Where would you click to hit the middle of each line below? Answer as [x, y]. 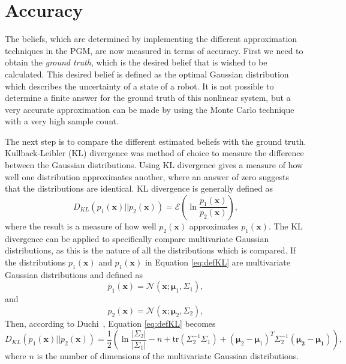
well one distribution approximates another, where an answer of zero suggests [147, 176]
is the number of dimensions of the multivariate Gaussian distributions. [168, 356]
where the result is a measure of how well [81, 226]
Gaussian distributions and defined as [74, 274]
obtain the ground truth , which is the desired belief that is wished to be [136, 62]
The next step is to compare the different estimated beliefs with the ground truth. [156, 141]
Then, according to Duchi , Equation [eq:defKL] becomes [110, 323]
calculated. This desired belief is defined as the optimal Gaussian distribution [147, 74]
